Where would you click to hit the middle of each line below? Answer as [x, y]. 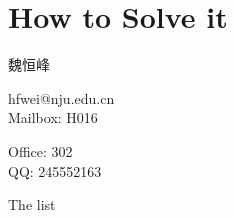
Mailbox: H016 [53, 117]
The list [32, 204]
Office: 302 [40, 150]
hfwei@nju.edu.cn [61, 97]
